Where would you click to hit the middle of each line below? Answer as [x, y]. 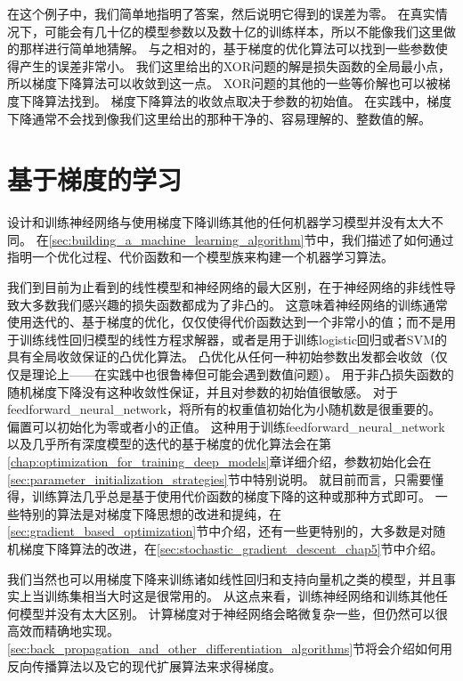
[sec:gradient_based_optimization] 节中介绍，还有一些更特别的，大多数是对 [220, 531]
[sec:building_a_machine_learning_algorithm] [176, 239]
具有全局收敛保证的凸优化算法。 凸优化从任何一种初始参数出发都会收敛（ [221, 357]
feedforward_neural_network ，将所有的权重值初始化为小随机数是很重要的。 [224, 409]
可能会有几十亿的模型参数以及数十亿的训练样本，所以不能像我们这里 [244, 31]
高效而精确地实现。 [63, 631]
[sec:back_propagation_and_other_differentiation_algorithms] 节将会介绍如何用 [230, 648]
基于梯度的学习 [95, 179]
